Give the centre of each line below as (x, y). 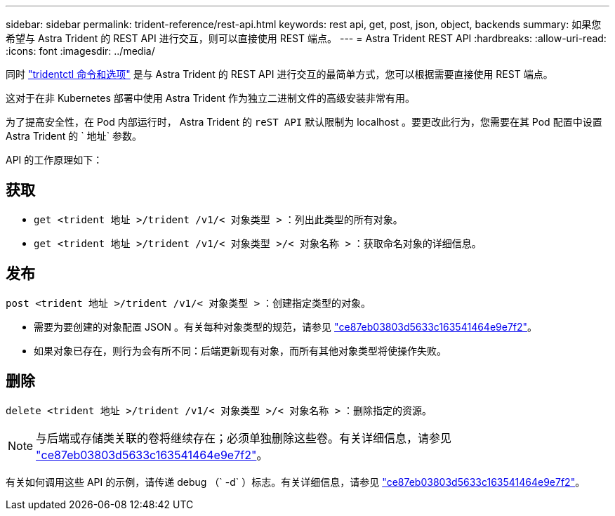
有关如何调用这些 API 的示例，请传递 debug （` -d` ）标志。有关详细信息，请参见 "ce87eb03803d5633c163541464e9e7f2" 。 (296, 482)
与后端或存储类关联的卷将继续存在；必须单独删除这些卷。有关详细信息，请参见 (244, 438)
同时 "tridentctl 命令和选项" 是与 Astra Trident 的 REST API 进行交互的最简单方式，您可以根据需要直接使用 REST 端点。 (279, 74)
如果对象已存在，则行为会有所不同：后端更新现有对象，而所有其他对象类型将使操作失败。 (240, 350)
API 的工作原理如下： (54, 160)
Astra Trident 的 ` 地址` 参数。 (74, 136)
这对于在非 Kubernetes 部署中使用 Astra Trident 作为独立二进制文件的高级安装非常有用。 (210, 98)
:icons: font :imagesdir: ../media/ (80, 51)
